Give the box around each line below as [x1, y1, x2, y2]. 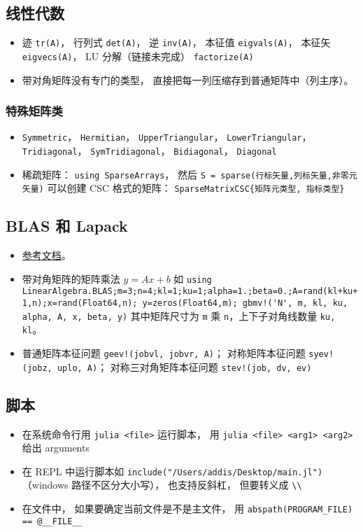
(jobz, [22, 363, 52, 373]
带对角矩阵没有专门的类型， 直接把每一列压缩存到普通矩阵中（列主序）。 [22, 72, 354, 87]
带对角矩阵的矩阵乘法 [22, 271, 120, 286]
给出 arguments [22, 440, 90, 455]
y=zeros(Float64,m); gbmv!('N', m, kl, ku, [142, 298, 348, 309]
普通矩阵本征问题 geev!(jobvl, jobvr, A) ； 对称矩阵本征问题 [22, 346, 306, 360]
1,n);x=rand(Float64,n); [22, 298, 138, 309]
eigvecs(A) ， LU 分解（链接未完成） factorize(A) [22, 48, 254, 63]
